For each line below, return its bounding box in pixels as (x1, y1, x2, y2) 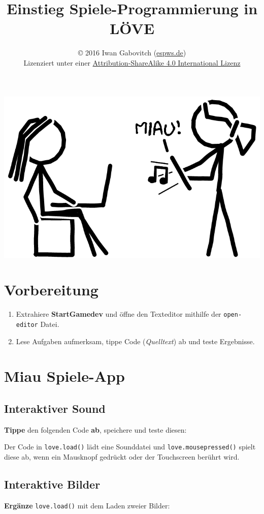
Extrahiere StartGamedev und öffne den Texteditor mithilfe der (16, 309, 221, 319)
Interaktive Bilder (4, 476, 101, 492)
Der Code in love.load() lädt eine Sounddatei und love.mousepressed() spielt (4, 441, 256, 452)
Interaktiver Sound (4, 400, 106, 416)
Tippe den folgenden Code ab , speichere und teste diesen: (4, 424, 187, 435)
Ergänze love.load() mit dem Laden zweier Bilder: (4, 500, 170, 510)
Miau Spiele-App (4, 366, 125, 386)
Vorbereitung (4, 279, 98, 300)
